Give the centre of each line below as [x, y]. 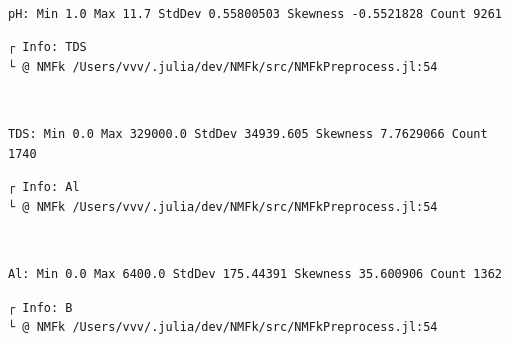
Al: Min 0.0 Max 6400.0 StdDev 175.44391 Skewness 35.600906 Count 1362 [255, 273]
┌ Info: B [40, 307]
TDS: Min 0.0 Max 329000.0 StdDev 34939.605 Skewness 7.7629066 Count [248, 133]
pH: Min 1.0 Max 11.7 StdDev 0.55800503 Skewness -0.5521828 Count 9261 [255, 13]
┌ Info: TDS [47, 47]
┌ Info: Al [44, 187]
